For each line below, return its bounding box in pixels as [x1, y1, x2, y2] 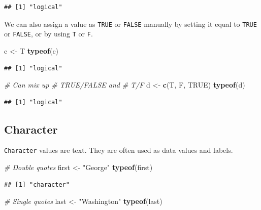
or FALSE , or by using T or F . [4, 28, 93, 39]
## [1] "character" [4, 181, 70, 188]
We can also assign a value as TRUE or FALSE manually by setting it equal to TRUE [4, 18, 257, 29]
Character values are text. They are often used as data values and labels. [4, 145, 233, 155]
